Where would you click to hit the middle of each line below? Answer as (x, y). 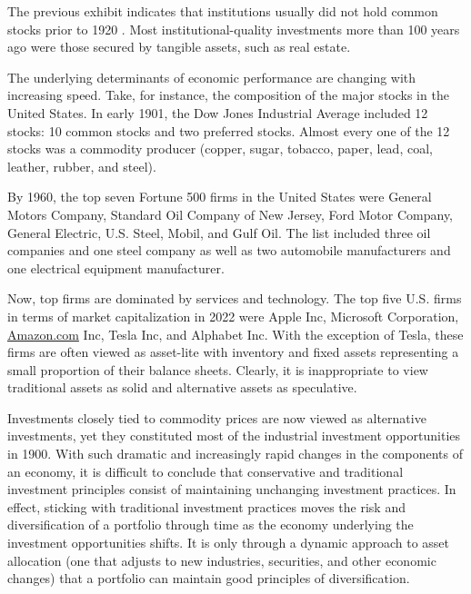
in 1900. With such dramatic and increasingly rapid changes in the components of (235, 454)
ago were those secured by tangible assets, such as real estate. (179, 47)
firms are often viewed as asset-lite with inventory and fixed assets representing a (233, 352)
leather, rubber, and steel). (82, 166)
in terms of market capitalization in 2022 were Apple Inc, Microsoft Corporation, (233, 316)
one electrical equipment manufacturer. (116, 267)
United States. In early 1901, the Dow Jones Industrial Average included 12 (218, 112)
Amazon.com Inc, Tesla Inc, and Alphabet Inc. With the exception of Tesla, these (235, 334)
